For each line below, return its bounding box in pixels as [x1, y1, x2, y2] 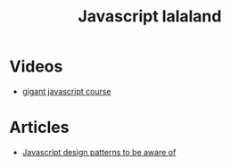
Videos [9, 56, 63, 77]
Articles [9, 118, 70, 137]
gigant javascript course [21, 86, 111, 96]
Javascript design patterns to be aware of [21, 146, 177, 157]
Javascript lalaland [78, 6, 222, 27]
